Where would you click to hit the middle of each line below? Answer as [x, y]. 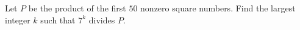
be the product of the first [77, 8]
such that [58, 19]
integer [18, 19]
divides [102, 19]
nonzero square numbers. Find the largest [218, 8]
